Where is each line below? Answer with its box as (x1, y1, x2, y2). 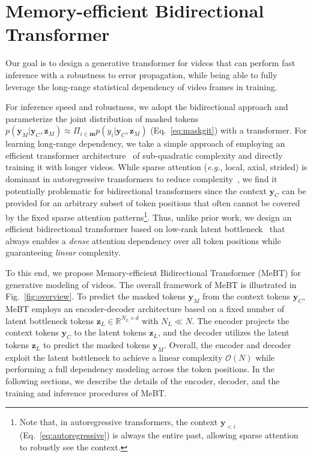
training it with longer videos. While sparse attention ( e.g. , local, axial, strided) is (5, 161, 308, 173)
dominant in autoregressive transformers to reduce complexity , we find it (5, 173, 278, 185)
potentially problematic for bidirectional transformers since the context (5, 184, 267, 197)
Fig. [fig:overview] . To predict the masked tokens (5, 290, 186, 302)
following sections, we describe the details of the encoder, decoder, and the (5, 375, 280, 387)
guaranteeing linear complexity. (5, 246, 121, 259)
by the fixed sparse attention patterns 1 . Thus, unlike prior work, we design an (5, 209, 292, 223)
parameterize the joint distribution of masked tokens (5, 112, 199, 124)
